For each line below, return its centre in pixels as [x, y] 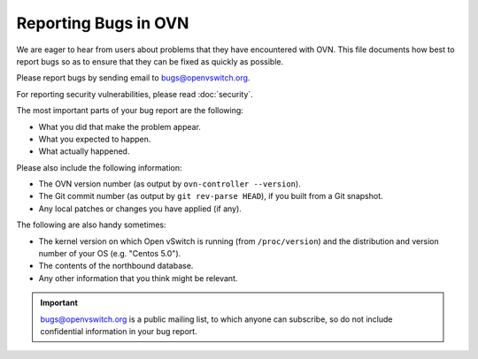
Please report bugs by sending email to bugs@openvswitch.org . [133, 78]
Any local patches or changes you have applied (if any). [140, 209]
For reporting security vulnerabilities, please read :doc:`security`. [135, 94]
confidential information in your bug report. [119, 331]
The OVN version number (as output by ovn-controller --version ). [170, 184]
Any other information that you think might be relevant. [138, 278]
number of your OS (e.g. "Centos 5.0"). [110, 254]
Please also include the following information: [99, 167]
